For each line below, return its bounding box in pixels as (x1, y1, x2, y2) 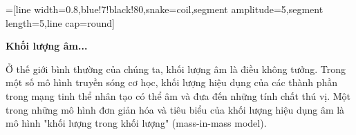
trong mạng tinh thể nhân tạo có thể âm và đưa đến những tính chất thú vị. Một (6, 88, 351, 103)
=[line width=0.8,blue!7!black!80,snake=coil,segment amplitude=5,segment (6, 2, 324, 16)
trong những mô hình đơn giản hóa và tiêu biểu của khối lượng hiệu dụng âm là (6, 102, 345, 116)
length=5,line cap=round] (6, 15, 115, 30)
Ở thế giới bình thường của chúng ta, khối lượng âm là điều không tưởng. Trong (6, 61, 346, 76)
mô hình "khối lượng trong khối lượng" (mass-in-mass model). (6, 116, 267, 130)
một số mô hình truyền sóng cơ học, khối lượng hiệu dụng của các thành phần (6, 75, 338, 90)
